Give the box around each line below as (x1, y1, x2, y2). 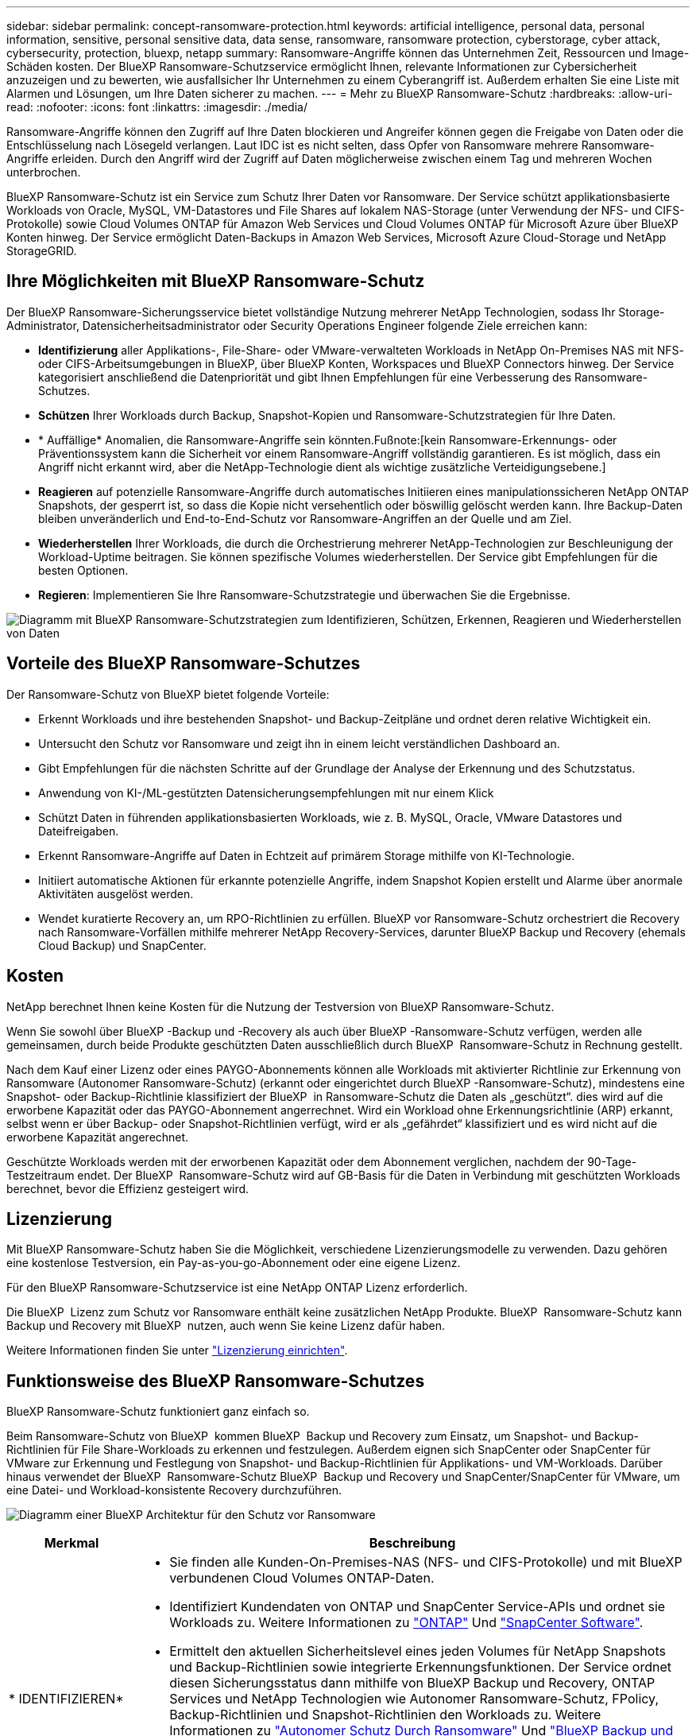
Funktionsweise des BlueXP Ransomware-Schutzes (6, 1370, 425, 1391)
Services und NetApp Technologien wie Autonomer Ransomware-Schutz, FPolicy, (169, 1691, 659, 1707)
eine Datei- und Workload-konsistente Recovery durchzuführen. (6, 1483, 342, 1498)
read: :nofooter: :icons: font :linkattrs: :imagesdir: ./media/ (6, 100, 307, 114)
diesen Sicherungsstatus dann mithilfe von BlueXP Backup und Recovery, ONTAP (169, 1675, 655, 1691)
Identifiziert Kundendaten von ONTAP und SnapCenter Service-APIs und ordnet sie (169, 1598, 666, 1615)
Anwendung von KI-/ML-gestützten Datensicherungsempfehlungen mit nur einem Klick (38, 785, 494, 800)
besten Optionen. (38, 563, 129, 577)
